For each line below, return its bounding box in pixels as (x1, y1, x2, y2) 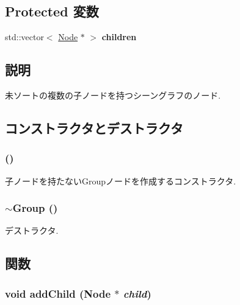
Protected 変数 (5, 2, 99, 21)
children (101, 30, 137, 43)
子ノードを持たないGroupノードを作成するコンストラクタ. (5, 174, 236, 187)
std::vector (5, 30, 44, 43)
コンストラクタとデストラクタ (5, 118, 183, 137)
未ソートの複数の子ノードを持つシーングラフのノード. (5, 89, 221, 101)
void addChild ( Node (5, 286, 111, 301)
